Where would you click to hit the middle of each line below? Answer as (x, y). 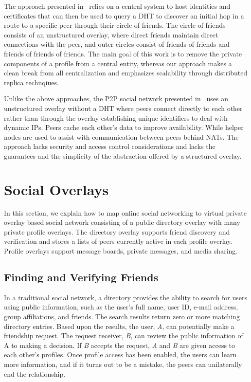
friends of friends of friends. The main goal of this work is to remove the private (123, 53)
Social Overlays (56, 189)
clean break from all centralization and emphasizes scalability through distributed (126, 73)
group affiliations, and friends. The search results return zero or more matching (122, 316)
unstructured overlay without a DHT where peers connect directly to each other (123, 108)
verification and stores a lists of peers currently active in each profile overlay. (118, 241)
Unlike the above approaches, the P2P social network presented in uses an (116, 99)
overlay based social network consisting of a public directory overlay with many (122, 222)
